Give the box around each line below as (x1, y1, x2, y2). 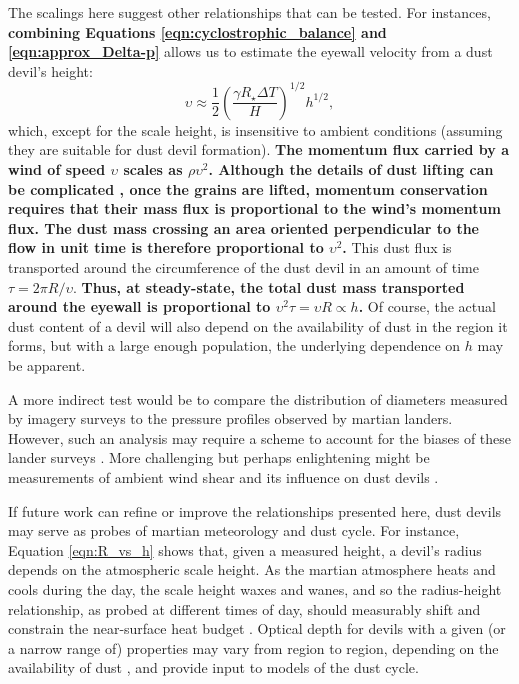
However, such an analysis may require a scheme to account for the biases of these (8, 427, 512, 448)
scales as (123, 159, 183, 180)
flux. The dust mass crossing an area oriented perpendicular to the (8, 217, 479, 238)
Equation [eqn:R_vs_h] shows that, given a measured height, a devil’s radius (8, 539, 482, 560)
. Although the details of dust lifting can (208, 159, 494, 180)
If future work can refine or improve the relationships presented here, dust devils (8, 500, 502, 521)
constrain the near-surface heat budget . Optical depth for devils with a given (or (8, 618, 506, 639)
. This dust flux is (342, 237, 452, 258)
